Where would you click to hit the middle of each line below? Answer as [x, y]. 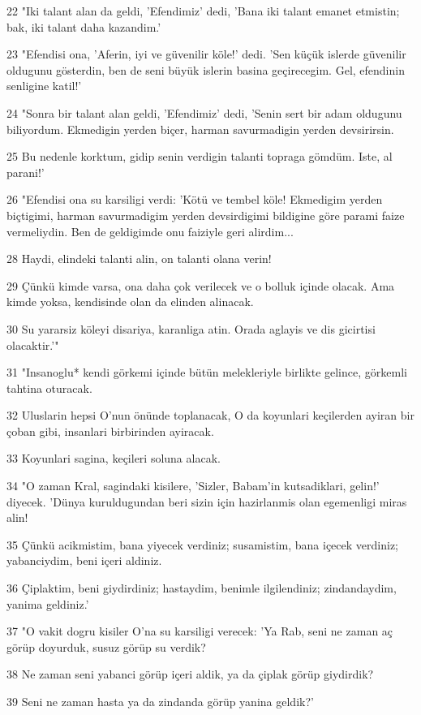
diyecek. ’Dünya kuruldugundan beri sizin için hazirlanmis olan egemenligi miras [207, 501]
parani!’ [26, 172]
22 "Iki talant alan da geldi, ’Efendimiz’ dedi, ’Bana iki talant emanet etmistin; [203, 11]
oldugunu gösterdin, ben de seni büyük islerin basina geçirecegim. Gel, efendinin [206, 69]
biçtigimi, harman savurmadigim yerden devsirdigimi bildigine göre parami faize [206, 215]
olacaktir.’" [33, 345]
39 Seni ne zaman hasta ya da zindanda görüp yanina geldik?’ [160, 701]
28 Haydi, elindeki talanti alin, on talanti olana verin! [139, 258]
